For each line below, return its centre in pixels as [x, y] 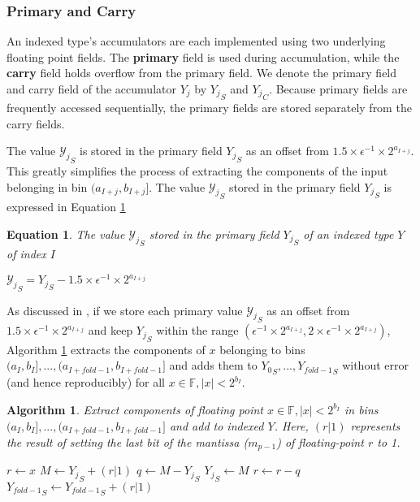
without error [375, 365]
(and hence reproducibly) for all [86, 382]
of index [26, 254]
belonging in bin [47, 186]
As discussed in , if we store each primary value [125, 310]
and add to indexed [216, 425]
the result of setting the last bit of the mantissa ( [128, 442]
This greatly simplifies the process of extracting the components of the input [197, 171]
